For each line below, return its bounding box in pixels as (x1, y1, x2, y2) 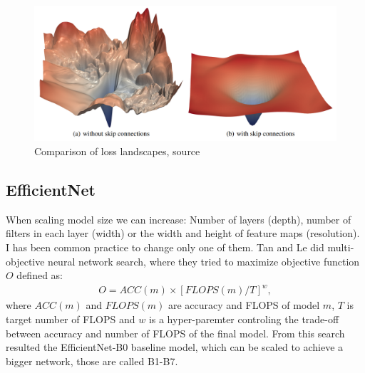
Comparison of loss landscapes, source (34, 144, 200, 159)
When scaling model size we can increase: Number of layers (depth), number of (6, 211, 351, 226)
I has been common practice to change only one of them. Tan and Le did (6, 240, 324, 255)
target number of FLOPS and (6, 311, 135, 326)
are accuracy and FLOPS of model (168, 298, 320, 312)
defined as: (16, 268, 63, 283)
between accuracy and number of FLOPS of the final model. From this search (6, 325, 345, 340)
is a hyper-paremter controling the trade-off (148, 311, 339, 326)
